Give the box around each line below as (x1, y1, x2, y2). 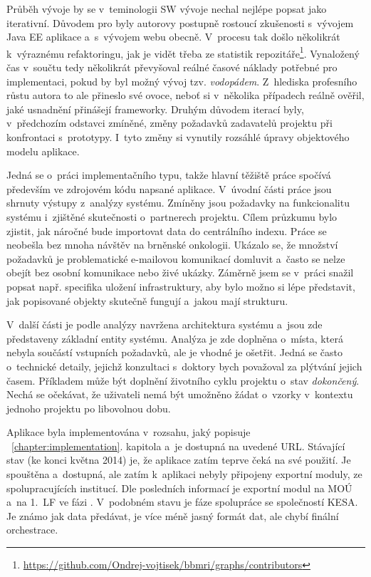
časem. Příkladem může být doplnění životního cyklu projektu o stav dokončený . (6, 373, 360, 388)
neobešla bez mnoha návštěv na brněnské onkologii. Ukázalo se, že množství (6, 237, 338, 252)
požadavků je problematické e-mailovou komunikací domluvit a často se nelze (6, 251, 345, 266)
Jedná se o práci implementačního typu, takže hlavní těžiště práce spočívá (6, 167, 331, 182)
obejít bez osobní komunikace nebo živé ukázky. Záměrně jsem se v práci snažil (6, 265, 354, 280)
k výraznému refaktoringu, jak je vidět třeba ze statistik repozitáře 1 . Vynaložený (6, 43, 360, 61)
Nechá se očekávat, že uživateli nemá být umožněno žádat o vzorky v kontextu (6, 387, 353, 402)
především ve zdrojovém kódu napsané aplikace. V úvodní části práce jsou (6, 181, 332, 196)
